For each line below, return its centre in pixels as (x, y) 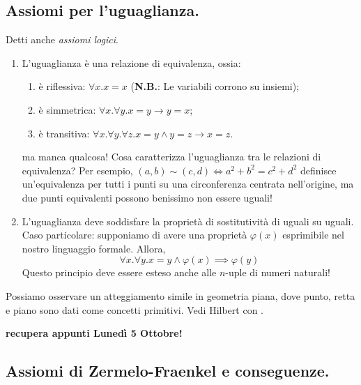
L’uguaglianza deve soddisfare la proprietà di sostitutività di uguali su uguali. (188, 221)
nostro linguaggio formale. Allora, (94, 248)
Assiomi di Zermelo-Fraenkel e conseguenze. (168, 371)
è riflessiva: (62, 86)
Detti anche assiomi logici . (62, 39)
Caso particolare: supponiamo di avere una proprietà (135, 235)
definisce (318, 170)
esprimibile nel (313, 235)
